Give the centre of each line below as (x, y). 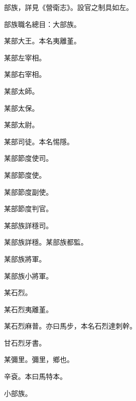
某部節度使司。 (28, 158)
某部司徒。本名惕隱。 (39, 141)
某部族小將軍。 (28, 275)
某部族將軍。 (25, 258)
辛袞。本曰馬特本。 (35, 376)
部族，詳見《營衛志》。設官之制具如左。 (68, 7)
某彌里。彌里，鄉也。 (39, 359)
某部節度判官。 (28, 208)
